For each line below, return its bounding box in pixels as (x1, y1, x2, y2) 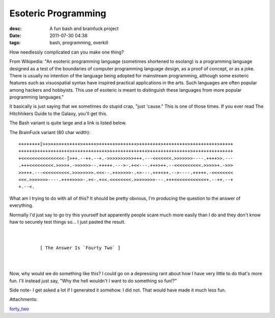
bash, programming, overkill (49, 40, 108, 46)
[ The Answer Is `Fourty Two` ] (40, 245, 121, 251)
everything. (9, 202, 34, 208)
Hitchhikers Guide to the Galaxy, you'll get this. (9, 110, 108, 117)
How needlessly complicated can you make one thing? (9, 49, 124, 55)
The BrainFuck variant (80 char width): (9, 129, 91, 135)
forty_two (9, 306, 30, 312)
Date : (9, 32, 21, 38)
